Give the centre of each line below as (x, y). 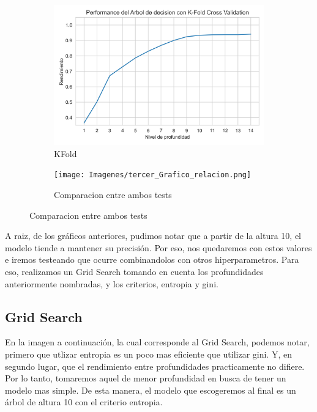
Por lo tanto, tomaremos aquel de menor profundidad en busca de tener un (146, 378)
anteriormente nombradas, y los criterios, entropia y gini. (112, 283)
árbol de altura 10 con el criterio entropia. (84, 402)
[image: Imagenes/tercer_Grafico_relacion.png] (153, 175)
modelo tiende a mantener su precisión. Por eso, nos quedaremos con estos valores (158, 247)
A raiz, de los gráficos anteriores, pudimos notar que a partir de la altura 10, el (153, 236)
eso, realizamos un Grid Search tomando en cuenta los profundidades (134, 271)
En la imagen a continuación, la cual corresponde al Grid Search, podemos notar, (157, 342)
